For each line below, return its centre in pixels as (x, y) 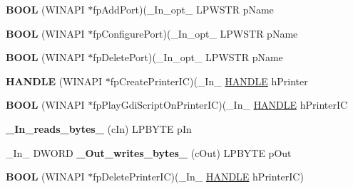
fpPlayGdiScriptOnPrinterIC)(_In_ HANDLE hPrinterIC (220, 105)
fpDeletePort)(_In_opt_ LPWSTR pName (188, 57)
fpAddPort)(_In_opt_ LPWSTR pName (183, 9)
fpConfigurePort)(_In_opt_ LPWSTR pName (195, 33)
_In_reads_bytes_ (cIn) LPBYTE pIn (99, 128)
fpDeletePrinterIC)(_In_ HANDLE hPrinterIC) (198, 177)
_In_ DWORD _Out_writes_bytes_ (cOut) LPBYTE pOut (149, 152)
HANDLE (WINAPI (54, 81)
